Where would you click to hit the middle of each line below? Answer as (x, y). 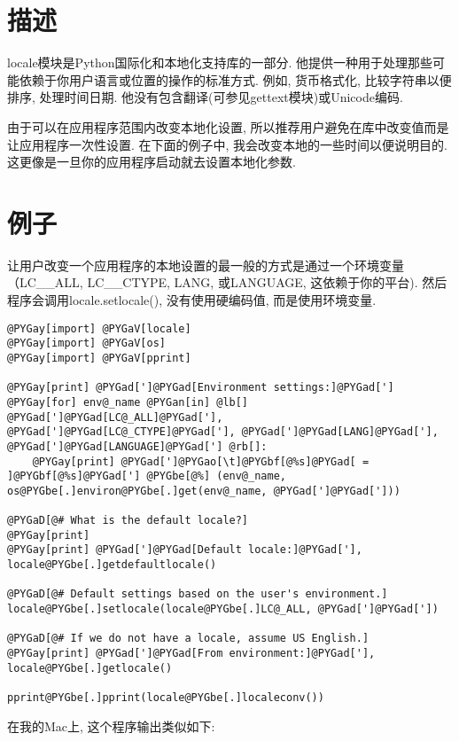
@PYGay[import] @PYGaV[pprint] (99, 358)
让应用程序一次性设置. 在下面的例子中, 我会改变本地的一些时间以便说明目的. (227, 144)
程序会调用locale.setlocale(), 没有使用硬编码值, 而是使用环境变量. (192, 300)
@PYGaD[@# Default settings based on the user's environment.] (198, 594)
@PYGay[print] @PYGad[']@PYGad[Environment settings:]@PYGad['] (201, 388)
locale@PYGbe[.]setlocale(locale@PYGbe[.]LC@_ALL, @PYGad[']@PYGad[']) (223, 609)
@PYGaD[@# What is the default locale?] (128, 521)
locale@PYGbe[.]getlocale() (90, 668)
